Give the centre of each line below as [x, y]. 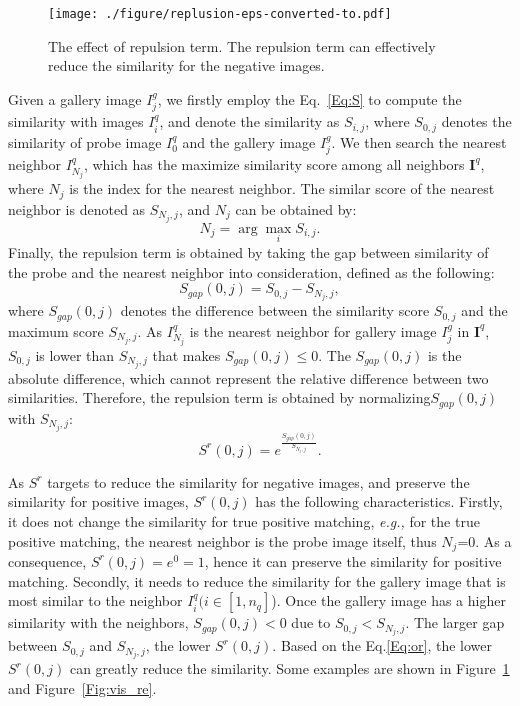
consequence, [47, 560]
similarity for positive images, [98, 501]
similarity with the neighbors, [98, 622]
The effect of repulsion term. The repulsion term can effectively [242, 45]
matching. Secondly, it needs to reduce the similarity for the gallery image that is [257, 580]
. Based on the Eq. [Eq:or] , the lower [382, 645]
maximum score [56, 330]
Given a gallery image [75, 98]
